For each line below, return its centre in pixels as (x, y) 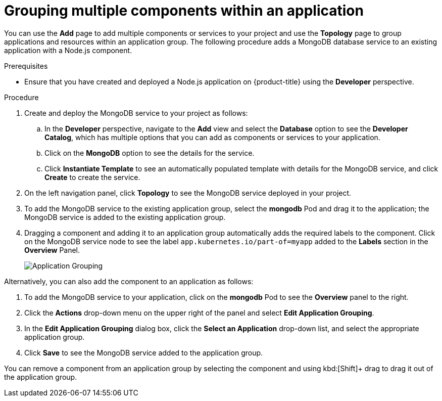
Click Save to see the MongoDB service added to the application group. (144, 352)
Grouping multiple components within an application (184, 11)
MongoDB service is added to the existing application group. (125, 217)
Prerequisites (26, 66)
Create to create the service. (92, 177)
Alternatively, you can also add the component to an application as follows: (129, 281)
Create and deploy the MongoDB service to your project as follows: (136, 113)
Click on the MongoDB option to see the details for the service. (150, 153)
